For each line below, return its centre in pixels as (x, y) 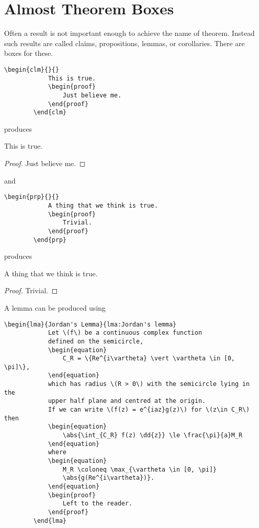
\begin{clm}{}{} (32, 69)
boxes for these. (29, 53)
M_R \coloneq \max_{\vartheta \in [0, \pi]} (140, 469)
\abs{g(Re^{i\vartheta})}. (109, 478)
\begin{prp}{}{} (32, 197)
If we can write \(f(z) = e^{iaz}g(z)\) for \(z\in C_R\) (149, 410)
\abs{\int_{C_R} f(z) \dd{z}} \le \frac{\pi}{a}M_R (153, 435)
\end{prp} (50, 240)
